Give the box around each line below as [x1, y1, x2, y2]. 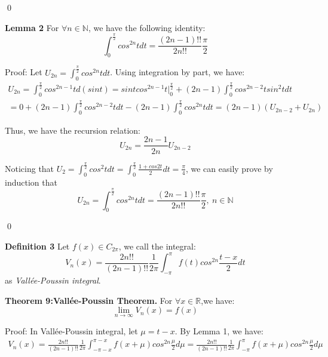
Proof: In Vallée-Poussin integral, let [5, 325, 138, 337]
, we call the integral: [118, 240, 196, 253]
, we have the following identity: [88, 21, 206, 33]
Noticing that [5, 162, 54, 174]
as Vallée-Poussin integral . [5, 273, 101, 286]
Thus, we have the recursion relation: [5, 124, 140, 136]
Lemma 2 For [5, 21, 59, 33]
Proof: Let [5, 66, 42, 78]
